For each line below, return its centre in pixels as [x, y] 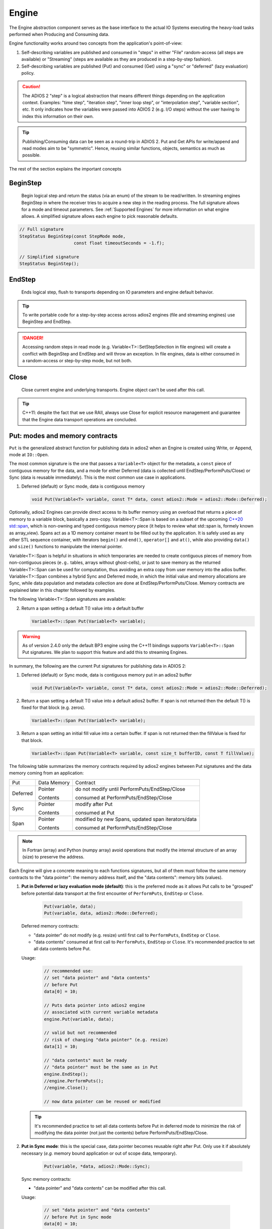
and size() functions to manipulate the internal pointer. [66, 547]
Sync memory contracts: [46, 1179]
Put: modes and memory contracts [63, 436]
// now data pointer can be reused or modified [102, 1102]
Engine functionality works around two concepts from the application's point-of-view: [96, 43]
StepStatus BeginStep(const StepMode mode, [73, 236]
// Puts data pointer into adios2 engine [95, 1005]
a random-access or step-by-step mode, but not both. [77, 361]
